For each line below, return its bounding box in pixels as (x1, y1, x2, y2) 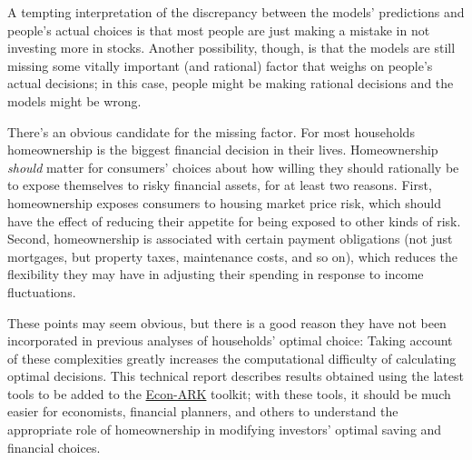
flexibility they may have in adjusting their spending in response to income (7, 265, 424, 284)
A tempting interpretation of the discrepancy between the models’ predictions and (7, 3, 465, 21)
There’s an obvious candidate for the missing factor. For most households (7, 122, 415, 141)
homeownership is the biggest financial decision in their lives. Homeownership (7, 140, 438, 159)
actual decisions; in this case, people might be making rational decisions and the (7, 74, 454, 93)
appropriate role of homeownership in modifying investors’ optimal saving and (7, 420, 442, 439)
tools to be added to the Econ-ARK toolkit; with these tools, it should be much (7, 384, 451, 403)
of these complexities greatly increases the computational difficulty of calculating (7, 348, 457, 367)
